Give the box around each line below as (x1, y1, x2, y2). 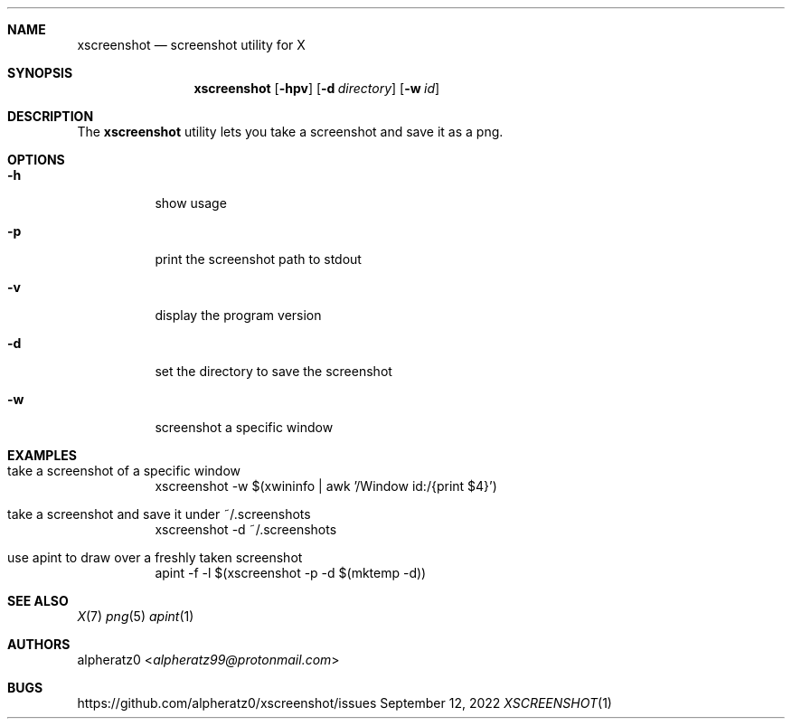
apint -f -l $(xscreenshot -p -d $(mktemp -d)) (155, 565, 427, 580)
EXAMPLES (7, 448, 77, 463)
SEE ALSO (7, 593, 69, 608)
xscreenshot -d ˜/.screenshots (155, 522, 337, 537)
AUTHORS (7, 636, 71, 652)
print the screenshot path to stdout (155, 251, 362, 267)
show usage (155, 195, 227, 211)
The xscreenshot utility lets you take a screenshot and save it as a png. (77, 124, 504, 139)
